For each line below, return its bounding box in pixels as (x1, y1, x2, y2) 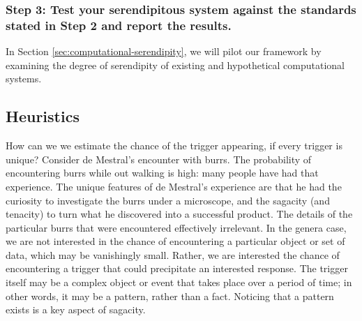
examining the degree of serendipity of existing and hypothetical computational (6, 57, 345, 72)
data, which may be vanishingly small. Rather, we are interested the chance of (6, 247, 340, 262)
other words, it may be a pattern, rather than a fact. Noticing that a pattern (6, 288, 334, 303)
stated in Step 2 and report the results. (6, 16, 232, 33)
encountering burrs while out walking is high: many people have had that (6, 165, 319, 180)
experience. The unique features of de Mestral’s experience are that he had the (6, 179, 342, 193)
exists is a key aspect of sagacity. (6, 302, 146, 317)
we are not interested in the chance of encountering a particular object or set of (6, 234, 345, 248)
